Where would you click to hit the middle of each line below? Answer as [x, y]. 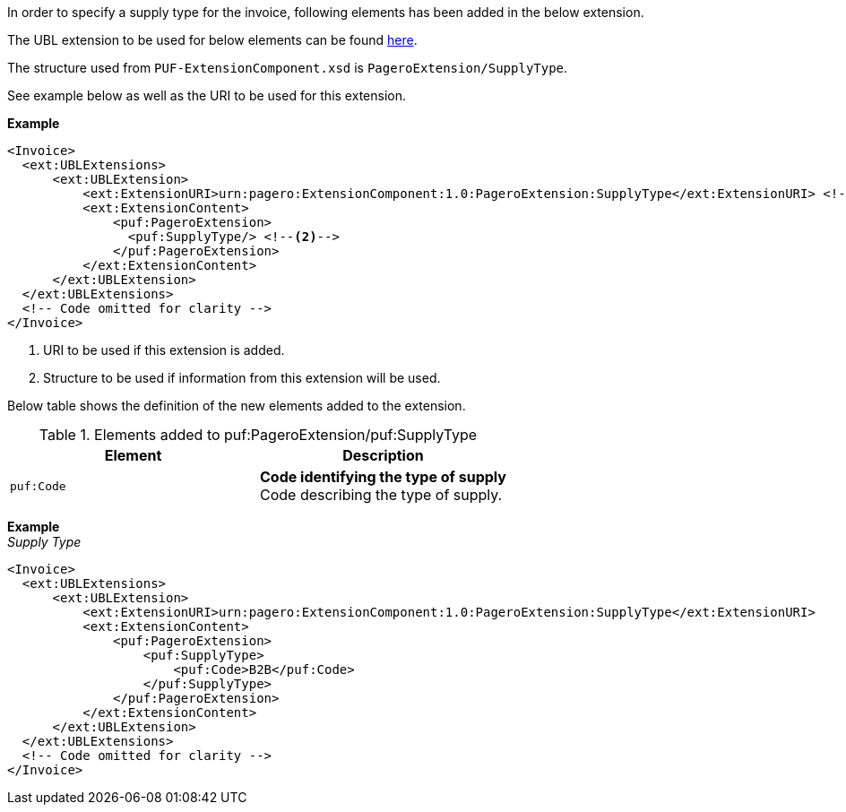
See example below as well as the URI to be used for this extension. [207, 95]
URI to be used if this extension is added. [164, 350]
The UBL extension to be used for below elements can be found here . [212, 40]
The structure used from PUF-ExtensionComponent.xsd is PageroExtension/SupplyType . [288, 68]
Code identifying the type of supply [383, 477]
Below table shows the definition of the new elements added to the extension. [237, 406]
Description [383, 455]
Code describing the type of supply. [381, 495]
